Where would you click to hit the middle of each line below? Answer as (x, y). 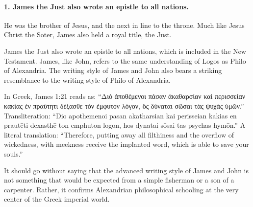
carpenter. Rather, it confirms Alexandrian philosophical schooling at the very (121, 189)
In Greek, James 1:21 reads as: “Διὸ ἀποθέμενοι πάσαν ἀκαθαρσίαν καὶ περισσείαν (125, 96)
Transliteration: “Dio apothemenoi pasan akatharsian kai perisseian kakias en (120, 115)
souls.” (13, 153)
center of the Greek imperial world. (57, 199)
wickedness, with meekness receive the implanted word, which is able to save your (126, 144)
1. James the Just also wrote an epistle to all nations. (96, 6)
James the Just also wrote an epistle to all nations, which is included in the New (125, 51)
